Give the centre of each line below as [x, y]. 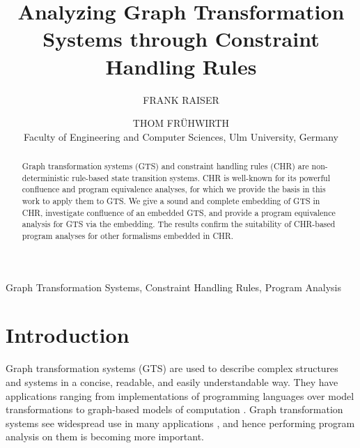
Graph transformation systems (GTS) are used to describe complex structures [172, 368]
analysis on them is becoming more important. [105, 437]
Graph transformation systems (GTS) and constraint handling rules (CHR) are [165, 166]
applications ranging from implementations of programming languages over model [180, 395]
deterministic [46, 177]
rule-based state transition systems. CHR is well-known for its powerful [201, 177]
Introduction [68, 335]
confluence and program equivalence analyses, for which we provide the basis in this [174, 189]
